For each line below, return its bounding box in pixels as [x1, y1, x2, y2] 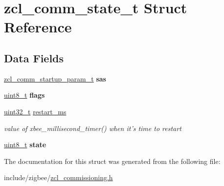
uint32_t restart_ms [4, 106, 67, 116]
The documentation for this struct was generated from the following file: [4, 156, 221, 166]
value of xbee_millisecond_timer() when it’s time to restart [4, 123, 181, 133]
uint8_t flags [4, 90, 45, 100]
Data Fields [4, 50, 64, 65]
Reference [4, 17, 72, 37]
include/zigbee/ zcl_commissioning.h [4, 172, 113, 183]
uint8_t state [4, 139, 46, 150]
